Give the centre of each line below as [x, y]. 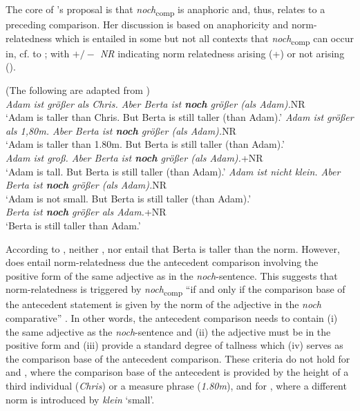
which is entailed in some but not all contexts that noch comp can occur [204, 39]
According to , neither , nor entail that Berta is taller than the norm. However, [173, 248]
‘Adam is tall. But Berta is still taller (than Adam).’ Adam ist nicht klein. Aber [173, 171]
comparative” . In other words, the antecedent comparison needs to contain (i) [172, 318]
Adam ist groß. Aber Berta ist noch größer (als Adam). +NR [134, 157]
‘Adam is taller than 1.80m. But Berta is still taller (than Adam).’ [145, 144]
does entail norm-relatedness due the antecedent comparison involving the [162, 262]
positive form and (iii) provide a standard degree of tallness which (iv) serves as [174, 345]
